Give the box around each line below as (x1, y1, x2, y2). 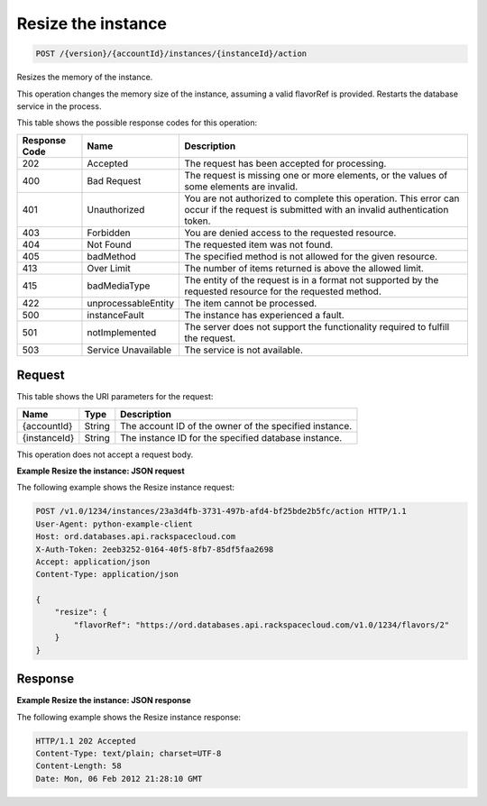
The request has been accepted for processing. (184, 157, 387, 169)
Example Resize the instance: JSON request (16, 465, 185, 476)
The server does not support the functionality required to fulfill (184, 320, 450, 333)
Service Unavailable (87, 343, 172, 356)
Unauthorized (87, 203, 145, 215)
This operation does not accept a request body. (16, 449, 194, 460)
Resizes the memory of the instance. (16, 72, 153, 83)
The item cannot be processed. (184, 297, 317, 309)
